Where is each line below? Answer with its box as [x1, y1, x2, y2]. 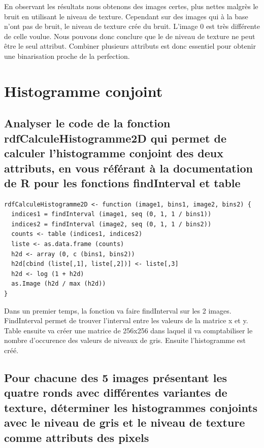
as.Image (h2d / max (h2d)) [11, 280, 106, 288]
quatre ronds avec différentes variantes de [4, 385, 227, 400]
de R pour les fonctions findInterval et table [4, 175, 241, 190]
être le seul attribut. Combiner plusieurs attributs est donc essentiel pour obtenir [4, 41, 256, 51]
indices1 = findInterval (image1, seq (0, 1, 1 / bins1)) [11, 211, 212, 218]
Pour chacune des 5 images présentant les [4, 370, 227, 385]
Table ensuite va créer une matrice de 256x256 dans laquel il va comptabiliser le [4, 325, 253, 335]
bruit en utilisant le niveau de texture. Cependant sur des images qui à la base [4, 11, 248, 21]
